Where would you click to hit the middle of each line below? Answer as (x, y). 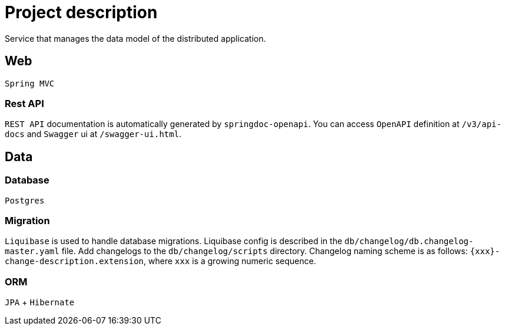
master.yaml (32, 251)
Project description (81, 12)
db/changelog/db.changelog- (409, 241)
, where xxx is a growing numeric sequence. (230, 261)
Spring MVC (30, 83)
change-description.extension (74, 261)
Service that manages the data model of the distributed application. (135, 38)
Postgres (25, 200)
